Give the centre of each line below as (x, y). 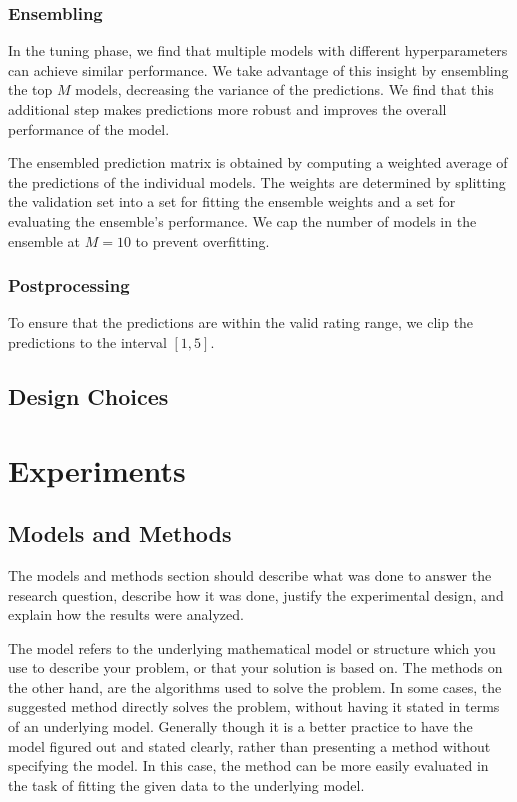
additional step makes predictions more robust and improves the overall (227, 109)
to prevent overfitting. (202, 240)
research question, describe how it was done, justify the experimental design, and (256, 594)
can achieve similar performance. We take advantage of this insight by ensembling (258, 69)
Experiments (97, 469)
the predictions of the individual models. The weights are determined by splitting (257, 181)
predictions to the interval (87, 341)
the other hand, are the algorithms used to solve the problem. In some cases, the (255, 686)
